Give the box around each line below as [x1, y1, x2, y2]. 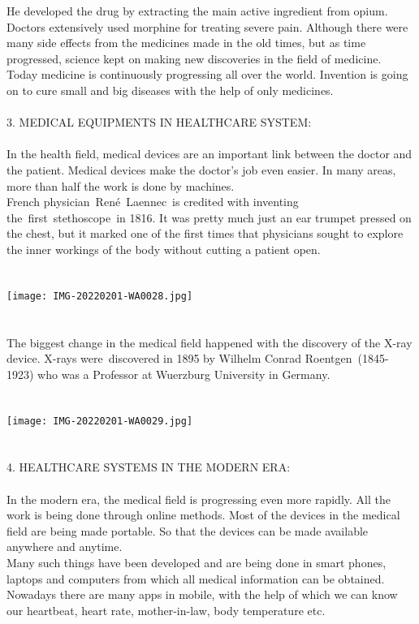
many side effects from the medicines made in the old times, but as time [6, 34, 366, 51]
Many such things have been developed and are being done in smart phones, [6, 553, 387, 570]
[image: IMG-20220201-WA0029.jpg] [6, 415, 193, 427]
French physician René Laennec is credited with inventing [6, 193, 299, 210]
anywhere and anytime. [6, 538, 123, 555]
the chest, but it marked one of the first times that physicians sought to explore [6, 225, 404, 242]
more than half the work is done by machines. [6, 177, 235, 194]
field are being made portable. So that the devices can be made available [6, 522, 369, 539]
